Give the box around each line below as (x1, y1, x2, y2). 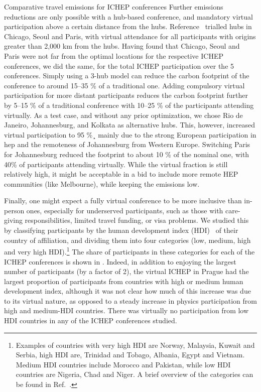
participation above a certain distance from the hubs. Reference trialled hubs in (4, 21, 252, 32)
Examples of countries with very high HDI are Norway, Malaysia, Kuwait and (16, 339, 255, 350)
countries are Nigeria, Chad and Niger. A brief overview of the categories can (16, 369, 253, 379)
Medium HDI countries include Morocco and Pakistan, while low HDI (16, 359, 231, 369)
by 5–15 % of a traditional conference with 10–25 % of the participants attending (4, 99, 254, 110)
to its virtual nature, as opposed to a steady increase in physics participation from (4, 295, 257, 306)
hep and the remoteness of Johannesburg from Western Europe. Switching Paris (4, 139, 250, 150)
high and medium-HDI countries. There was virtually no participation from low (4, 305, 249, 316)
